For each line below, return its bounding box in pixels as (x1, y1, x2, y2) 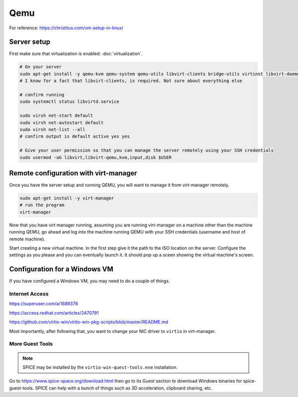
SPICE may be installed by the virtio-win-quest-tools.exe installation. (22, 364, 178, 370)
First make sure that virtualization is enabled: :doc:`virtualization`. (9, 51, 143, 57)
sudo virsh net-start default (19, 113, 93, 119)
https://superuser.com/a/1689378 (9, 301, 78, 307)
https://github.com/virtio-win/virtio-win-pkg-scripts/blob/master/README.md (9, 319, 168, 325)
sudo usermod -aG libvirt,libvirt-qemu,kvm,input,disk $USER (19, 155, 172, 160)
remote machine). (9, 236, 46, 242)
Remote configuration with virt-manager (9, 169, 138, 177)
